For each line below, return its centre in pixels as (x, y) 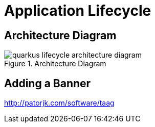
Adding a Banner (48, 83)
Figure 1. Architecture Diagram (55, 64)
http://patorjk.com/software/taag (59, 103)
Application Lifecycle (78, 11)
